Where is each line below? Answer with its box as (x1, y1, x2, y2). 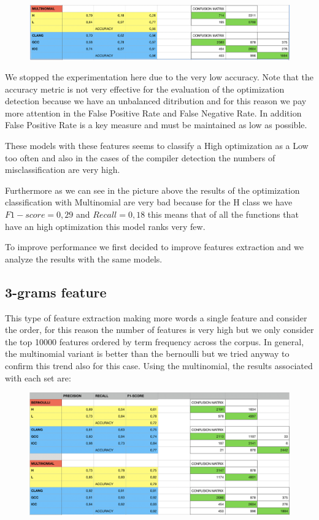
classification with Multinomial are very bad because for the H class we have (5, 196, 293, 208)
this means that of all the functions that (147, 208, 299, 221)
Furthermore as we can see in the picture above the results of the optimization (5, 183, 300, 196)
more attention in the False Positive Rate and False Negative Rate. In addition (5, 106, 302, 119)
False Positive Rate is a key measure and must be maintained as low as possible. (5, 118, 307, 131)
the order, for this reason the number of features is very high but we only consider (5, 323, 314, 336)
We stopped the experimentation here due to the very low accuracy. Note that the (5, 71, 314, 83)
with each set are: (5, 371, 71, 384)
